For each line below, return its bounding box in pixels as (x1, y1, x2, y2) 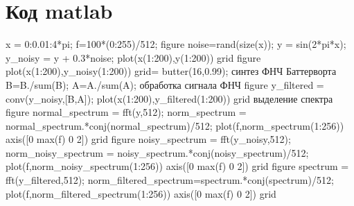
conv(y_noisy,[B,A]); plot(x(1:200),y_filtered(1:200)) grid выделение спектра (6, 91, 333, 105)
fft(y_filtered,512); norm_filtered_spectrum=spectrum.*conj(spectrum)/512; (6, 173, 334, 187)
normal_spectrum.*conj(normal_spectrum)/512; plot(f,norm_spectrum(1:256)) (6, 118, 344, 132)
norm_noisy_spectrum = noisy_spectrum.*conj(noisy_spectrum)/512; (6, 145, 309, 160)
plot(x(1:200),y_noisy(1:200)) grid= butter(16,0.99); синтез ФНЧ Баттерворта (6, 64, 337, 78)
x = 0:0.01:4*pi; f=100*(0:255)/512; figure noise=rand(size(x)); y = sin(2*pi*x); (6, 37, 346, 51)
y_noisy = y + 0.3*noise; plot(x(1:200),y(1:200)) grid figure (6, 50, 261, 65)
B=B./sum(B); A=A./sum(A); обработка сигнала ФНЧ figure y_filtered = (6, 77, 324, 92)
